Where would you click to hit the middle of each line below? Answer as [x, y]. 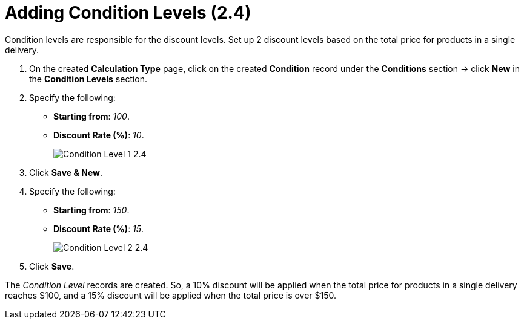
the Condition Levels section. [88, 79]
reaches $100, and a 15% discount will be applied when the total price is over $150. [171, 295]
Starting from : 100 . [91, 116]
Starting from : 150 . [91, 210]
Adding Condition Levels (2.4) [128, 13]
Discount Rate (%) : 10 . [99, 135]
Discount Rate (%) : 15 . [99, 228]
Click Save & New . [66, 172]
